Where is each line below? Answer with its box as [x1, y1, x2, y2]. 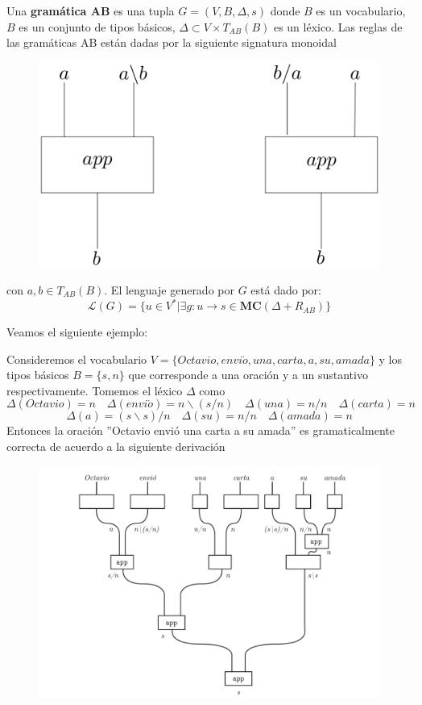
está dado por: [250, 282, 321, 298]
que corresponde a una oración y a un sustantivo [128, 366, 368, 383]
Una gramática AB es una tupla [6, 2, 175, 19]
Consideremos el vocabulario [6, 350, 147, 367]
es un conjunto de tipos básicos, [19, 18, 176, 35]
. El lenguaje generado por [104, 282, 234, 298]
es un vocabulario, [316, 2, 406, 19]
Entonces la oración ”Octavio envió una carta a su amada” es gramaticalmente [6, 422, 395, 439]
